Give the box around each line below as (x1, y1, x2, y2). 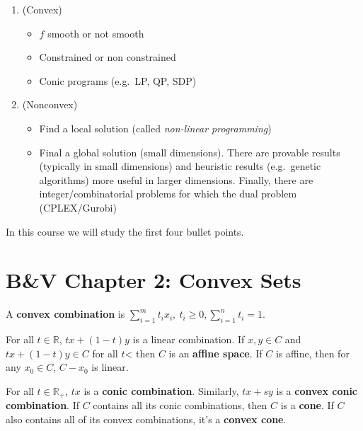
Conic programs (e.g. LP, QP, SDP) (39, 73, 197, 88)
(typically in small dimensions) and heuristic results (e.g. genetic (39, 159, 321, 173)
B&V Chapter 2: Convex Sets (6, 265, 301, 294)
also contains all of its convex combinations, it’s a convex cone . (6, 411, 287, 426)
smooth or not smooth (47, 25, 144, 40)
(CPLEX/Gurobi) (39, 200, 117, 214)
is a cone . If (280, 398, 334, 413)
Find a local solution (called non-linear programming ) (39, 120, 272, 135)
